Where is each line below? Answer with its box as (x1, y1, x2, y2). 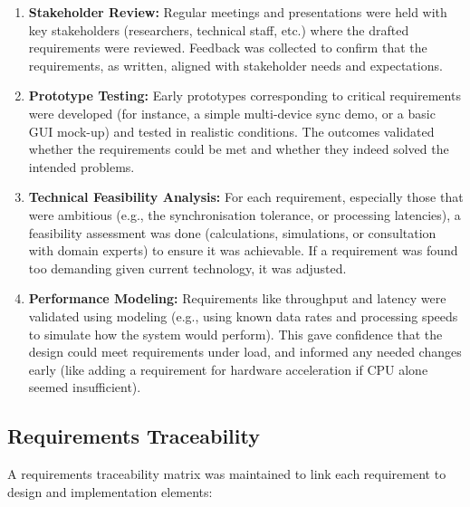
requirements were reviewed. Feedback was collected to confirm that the (28, 38, 427, 57)
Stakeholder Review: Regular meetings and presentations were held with (28, 3, 447, 21)
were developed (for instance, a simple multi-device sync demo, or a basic (28, 103, 436, 122)
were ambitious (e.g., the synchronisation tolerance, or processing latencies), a (28, 205, 461, 224)
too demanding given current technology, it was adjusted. (28, 258, 347, 277)
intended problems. (28, 157, 135, 176)
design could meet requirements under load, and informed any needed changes (28, 342, 462, 361)
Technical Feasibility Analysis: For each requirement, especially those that (28, 187, 464, 206)
